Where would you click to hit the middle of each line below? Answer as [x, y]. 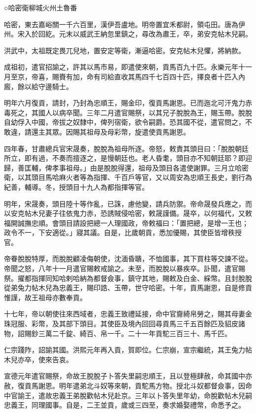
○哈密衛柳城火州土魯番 [41, 7]
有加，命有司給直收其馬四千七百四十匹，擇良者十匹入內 [155, 76]
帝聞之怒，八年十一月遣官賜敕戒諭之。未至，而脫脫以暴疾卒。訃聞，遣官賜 [125, 268]
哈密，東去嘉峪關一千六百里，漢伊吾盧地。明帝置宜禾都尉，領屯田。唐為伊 [125, 24]
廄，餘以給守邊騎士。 [38, 86]
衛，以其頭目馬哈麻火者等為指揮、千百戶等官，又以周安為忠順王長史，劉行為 [128, 177]
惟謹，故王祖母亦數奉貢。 [45, 297]
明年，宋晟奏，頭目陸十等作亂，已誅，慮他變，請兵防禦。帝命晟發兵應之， [125, 203]
